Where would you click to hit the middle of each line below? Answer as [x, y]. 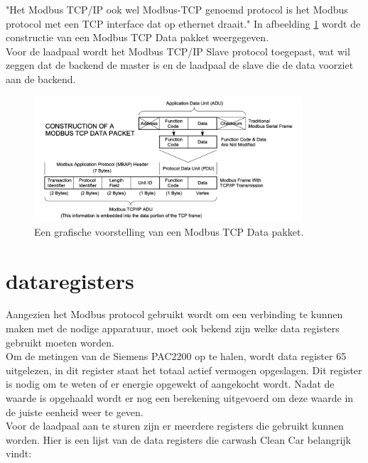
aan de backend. [41, 78]
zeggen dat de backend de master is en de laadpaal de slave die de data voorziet [180, 65]
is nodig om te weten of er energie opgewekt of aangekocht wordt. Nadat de [170, 384]
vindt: [19, 453]
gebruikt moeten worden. [60, 342]
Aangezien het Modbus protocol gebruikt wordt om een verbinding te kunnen [174, 314]
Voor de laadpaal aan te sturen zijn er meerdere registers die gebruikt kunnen [175, 426]
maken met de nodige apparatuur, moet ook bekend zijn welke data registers [173, 328]
